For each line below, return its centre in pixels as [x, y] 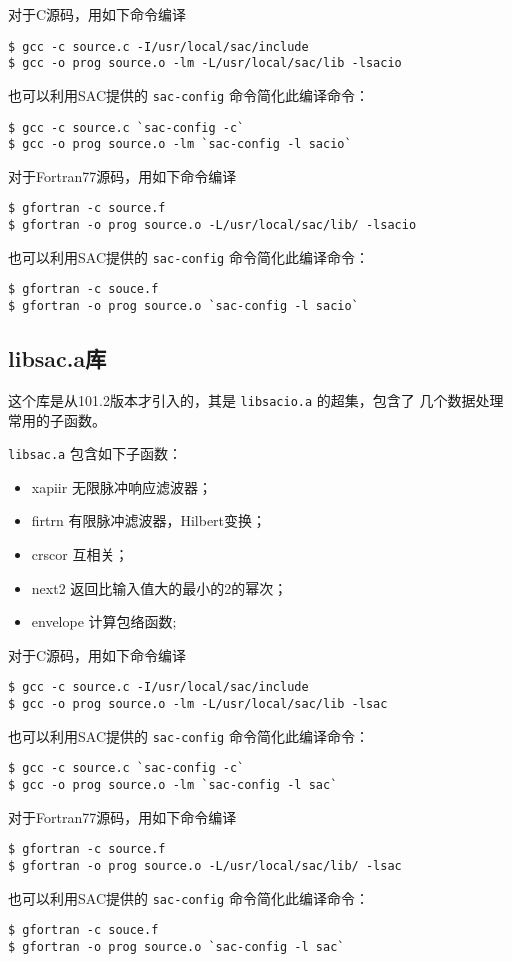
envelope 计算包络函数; [104, 621]
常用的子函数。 [57, 419]
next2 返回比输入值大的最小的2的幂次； [159, 587]
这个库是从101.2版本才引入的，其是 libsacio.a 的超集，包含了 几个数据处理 [256, 399]
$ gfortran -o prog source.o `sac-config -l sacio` [183, 306]
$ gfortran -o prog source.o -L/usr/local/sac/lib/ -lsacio [212, 225]
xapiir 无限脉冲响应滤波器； [121, 486]
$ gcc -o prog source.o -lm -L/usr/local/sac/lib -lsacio [205, 63]
